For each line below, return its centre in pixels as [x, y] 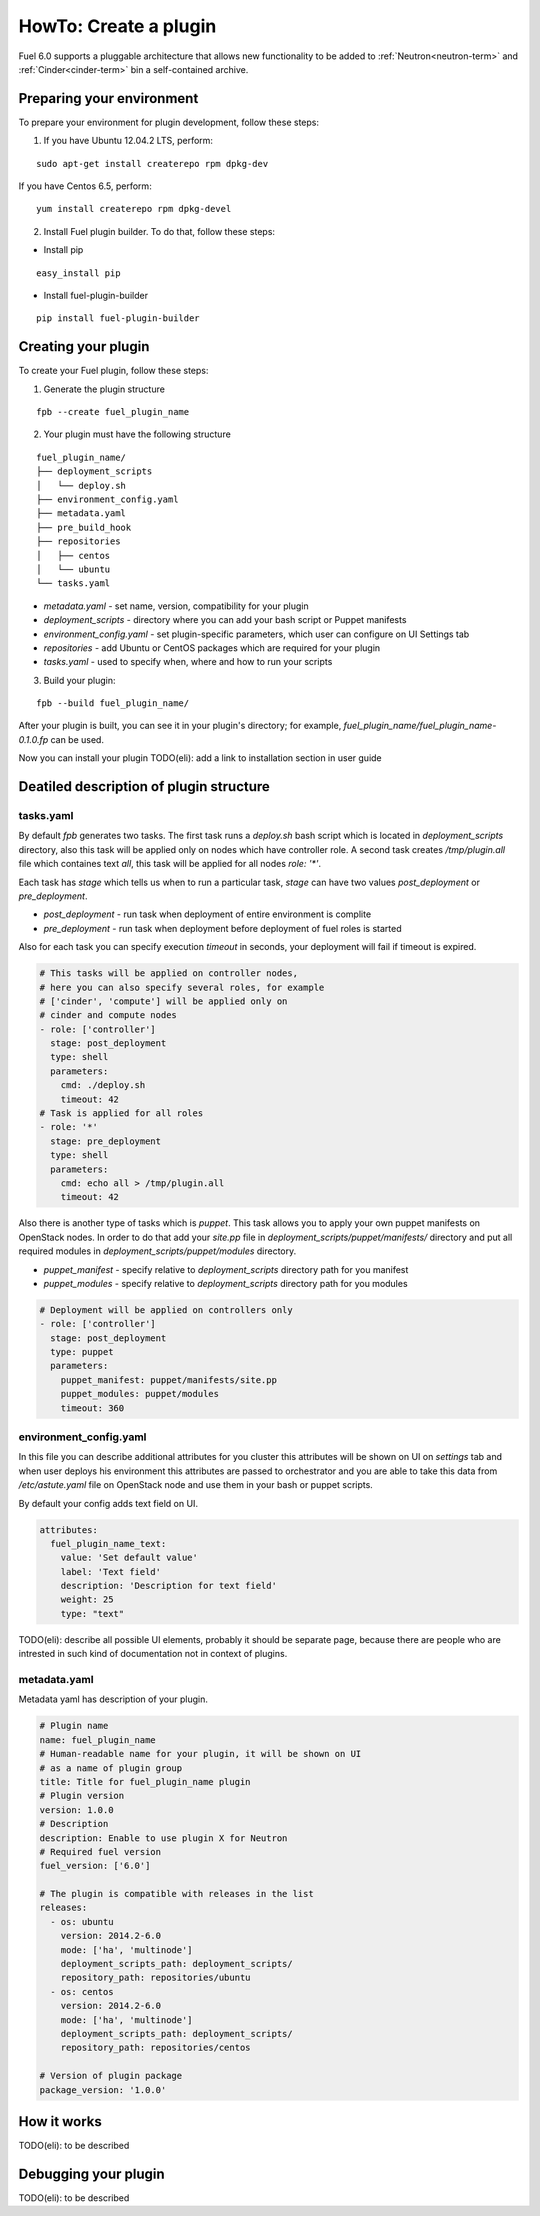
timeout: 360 [92, 1408]
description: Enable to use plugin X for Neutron [163, 1838]
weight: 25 [87, 1599]
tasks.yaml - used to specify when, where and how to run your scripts [188, 662]
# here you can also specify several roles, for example [182, 987]
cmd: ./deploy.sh [103, 1085]
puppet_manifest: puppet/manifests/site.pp [168, 1379]
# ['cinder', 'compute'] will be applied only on [163, 1001]
